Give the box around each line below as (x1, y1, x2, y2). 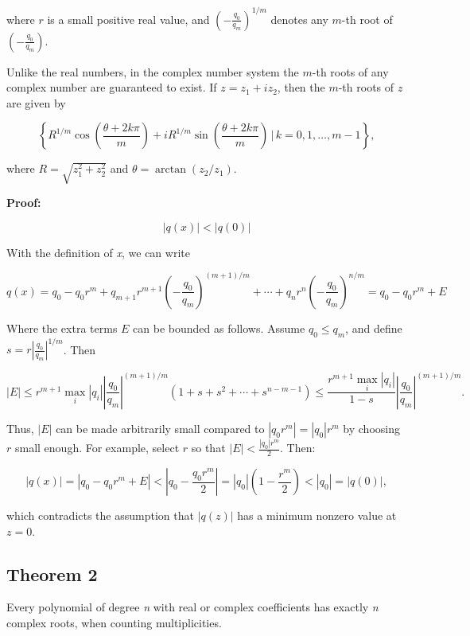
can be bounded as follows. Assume (133, 319, 305, 336)
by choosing (343, 419, 400, 436)
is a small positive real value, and (47, 10, 210, 27)
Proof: (6, 194, 41, 211)
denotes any (270, 10, 328, 27)
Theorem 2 (6, 561, 98, 586)
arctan (155, 164, 187, 176)
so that (191, 439, 226, 456)
